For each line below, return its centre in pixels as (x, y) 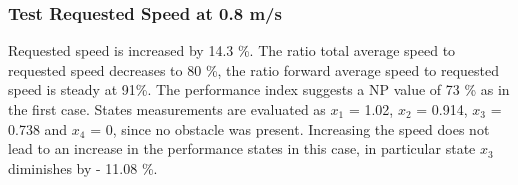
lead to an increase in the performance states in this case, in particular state (242, 148)
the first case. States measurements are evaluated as (167, 109)
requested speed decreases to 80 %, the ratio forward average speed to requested (254, 69)
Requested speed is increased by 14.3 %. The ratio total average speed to (232, 50)
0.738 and (38, 128)
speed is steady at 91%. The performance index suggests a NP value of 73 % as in (259, 89)
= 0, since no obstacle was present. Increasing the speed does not (290, 128)
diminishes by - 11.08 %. (83, 167)
